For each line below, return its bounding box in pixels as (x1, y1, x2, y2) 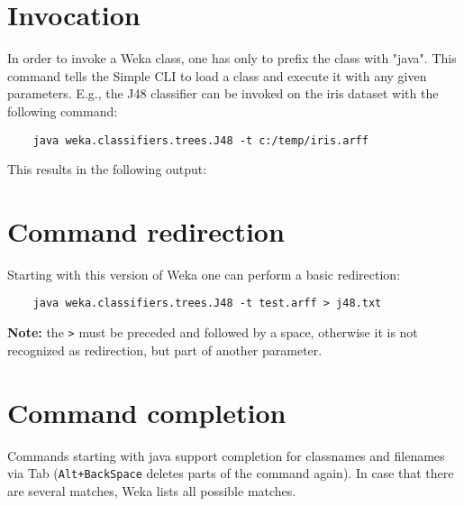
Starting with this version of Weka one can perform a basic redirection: (7, 264, 401, 283)
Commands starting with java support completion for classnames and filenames (7, 446, 445, 465)
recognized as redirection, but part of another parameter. (7, 340, 323, 359)
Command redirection (7, 212, 285, 249)
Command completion (7, 393, 287, 430)
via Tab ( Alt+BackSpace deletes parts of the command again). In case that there (7, 464, 454, 483)
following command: (7, 101, 118, 120)
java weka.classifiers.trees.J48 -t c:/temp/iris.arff (32, 133, 368, 147)
